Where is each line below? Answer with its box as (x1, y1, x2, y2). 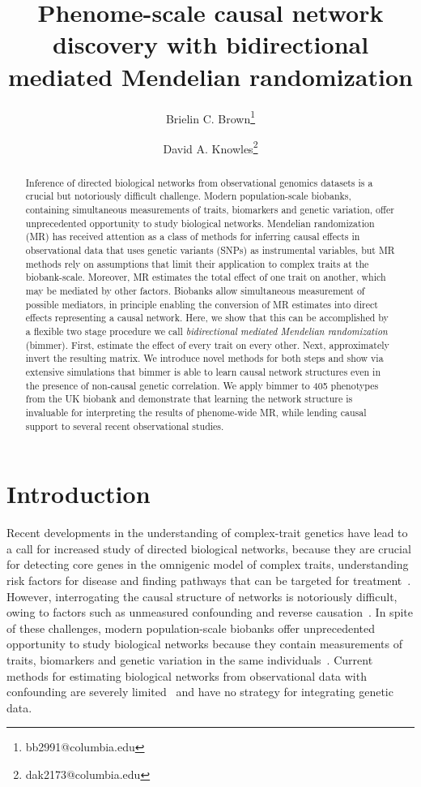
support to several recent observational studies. (25, 419, 224, 432)
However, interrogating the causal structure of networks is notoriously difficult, (6, 587, 398, 604)
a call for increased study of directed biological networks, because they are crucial (6, 540, 411, 557)
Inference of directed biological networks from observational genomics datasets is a (25, 175, 373, 189)
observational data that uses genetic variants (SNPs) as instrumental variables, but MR (25, 243, 395, 257)
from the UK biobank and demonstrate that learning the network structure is (25, 392, 353, 406)
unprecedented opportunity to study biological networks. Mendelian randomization (25, 216, 375, 230)
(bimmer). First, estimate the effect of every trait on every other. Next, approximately (25, 338, 389, 351)
